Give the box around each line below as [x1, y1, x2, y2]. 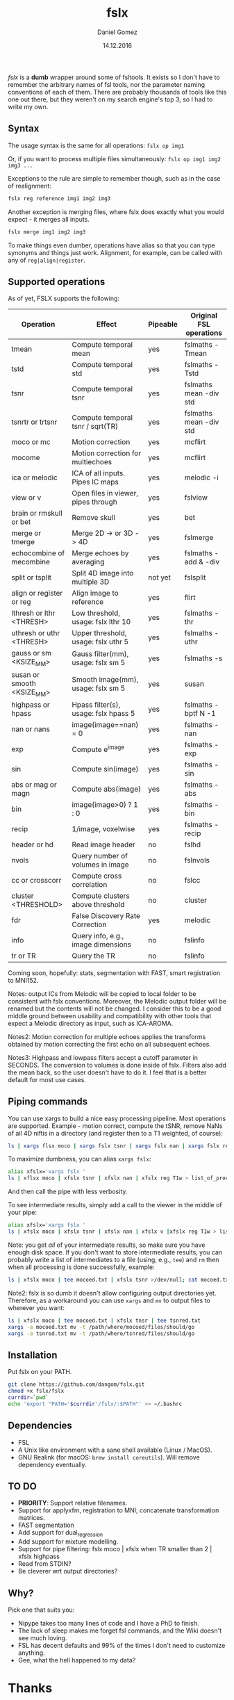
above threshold [72, 899, 125, 909]
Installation [8, 1349, 58, 1361]
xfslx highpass [17, 1552, 60, 1561]
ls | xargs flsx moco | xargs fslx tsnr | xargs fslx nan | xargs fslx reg [8, 1142, 232, 1150]
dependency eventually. [17, 1460, 87, 1469]
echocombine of [11, 548, 65, 558]
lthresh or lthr [11, 608, 56, 618]
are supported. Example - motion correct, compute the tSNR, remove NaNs [8, 1121, 223, 1130]
